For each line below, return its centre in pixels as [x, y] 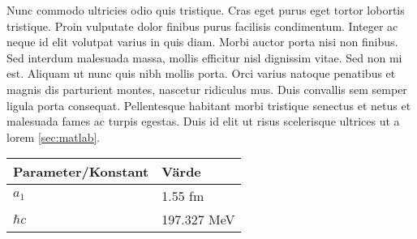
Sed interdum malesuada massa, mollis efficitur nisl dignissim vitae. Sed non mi [204, 57]
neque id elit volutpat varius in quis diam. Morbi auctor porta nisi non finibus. [202, 42]
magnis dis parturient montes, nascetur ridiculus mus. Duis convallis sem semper [207, 89]
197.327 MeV [198, 220]
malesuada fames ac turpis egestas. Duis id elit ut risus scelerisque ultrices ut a [203, 121]
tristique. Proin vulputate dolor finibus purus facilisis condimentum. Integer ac [202, 26]
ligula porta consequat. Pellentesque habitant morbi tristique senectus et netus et [209, 105]
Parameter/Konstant [81, 172]
